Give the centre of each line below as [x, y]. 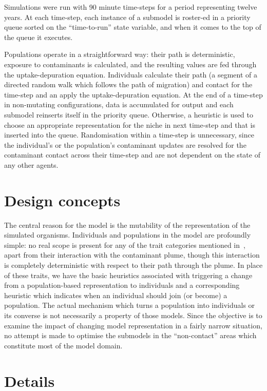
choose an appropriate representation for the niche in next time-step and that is [130, 124]
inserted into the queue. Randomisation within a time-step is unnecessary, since [129, 135]
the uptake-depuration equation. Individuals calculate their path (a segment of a [131, 74]
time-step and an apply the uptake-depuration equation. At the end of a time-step [133, 94]
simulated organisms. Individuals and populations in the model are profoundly [128, 235]
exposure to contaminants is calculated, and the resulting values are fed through [130, 64]
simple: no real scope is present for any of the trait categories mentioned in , [125, 245]
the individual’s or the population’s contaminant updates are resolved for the [125, 144]
